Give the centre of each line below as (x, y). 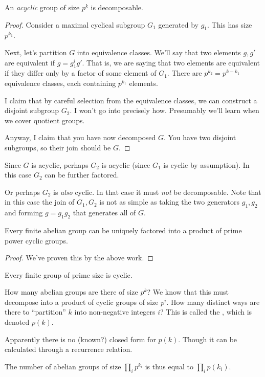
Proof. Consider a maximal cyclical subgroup (75, 24)
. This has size (230, 24)
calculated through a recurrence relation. (69, 349)
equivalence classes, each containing (60, 83)
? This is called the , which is (206, 312)
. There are (184, 73)
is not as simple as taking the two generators (170, 202)
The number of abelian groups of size (63, 366)
